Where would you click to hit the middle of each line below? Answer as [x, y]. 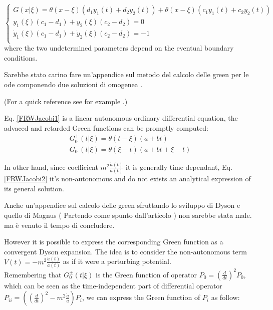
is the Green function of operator [146, 274]
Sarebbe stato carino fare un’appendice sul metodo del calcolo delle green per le [126, 74]
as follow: [225, 297]
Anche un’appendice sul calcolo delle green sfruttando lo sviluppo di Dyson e [122, 205]
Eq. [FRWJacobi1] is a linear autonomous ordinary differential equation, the [121, 118]
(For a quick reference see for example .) [66, 101]
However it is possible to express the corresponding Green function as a [114, 242]
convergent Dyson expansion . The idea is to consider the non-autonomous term [125, 251]
